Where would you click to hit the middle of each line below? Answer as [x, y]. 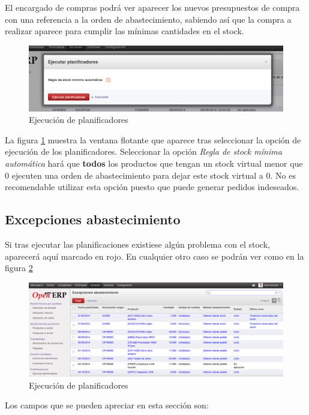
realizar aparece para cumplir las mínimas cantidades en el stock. [124, 31]
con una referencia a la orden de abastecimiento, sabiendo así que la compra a [148, 19]
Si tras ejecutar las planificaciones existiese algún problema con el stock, [137, 244]
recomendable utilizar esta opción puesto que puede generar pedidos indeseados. [152, 187]
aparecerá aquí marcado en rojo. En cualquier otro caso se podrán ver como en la [154, 256]
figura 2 [19, 268]
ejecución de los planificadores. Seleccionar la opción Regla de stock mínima [143, 151]
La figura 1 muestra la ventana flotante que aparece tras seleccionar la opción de [153, 139]
